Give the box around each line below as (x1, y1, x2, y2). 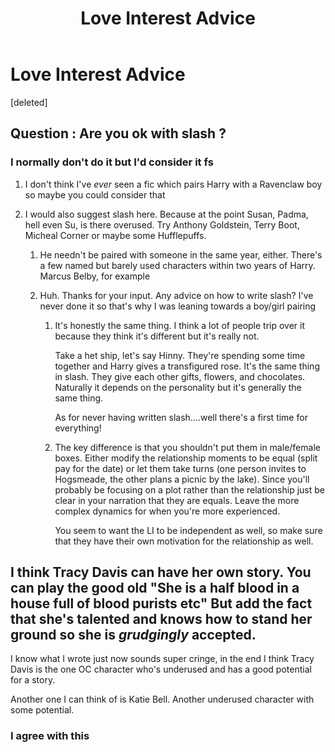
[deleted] (10, 96, 48, 108)
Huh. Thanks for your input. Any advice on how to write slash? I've (39, 289, 314, 301)
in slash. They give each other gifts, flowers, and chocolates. (54, 370, 306, 382)
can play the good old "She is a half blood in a (10, 580, 300, 597)
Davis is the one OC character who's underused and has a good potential (10, 663, 312, 676)
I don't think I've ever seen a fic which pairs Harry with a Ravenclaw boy (24, 178, 323, 190)
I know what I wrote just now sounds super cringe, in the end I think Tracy (10, 653, 315, 665)
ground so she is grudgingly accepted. (10, 627, 257, 644)
